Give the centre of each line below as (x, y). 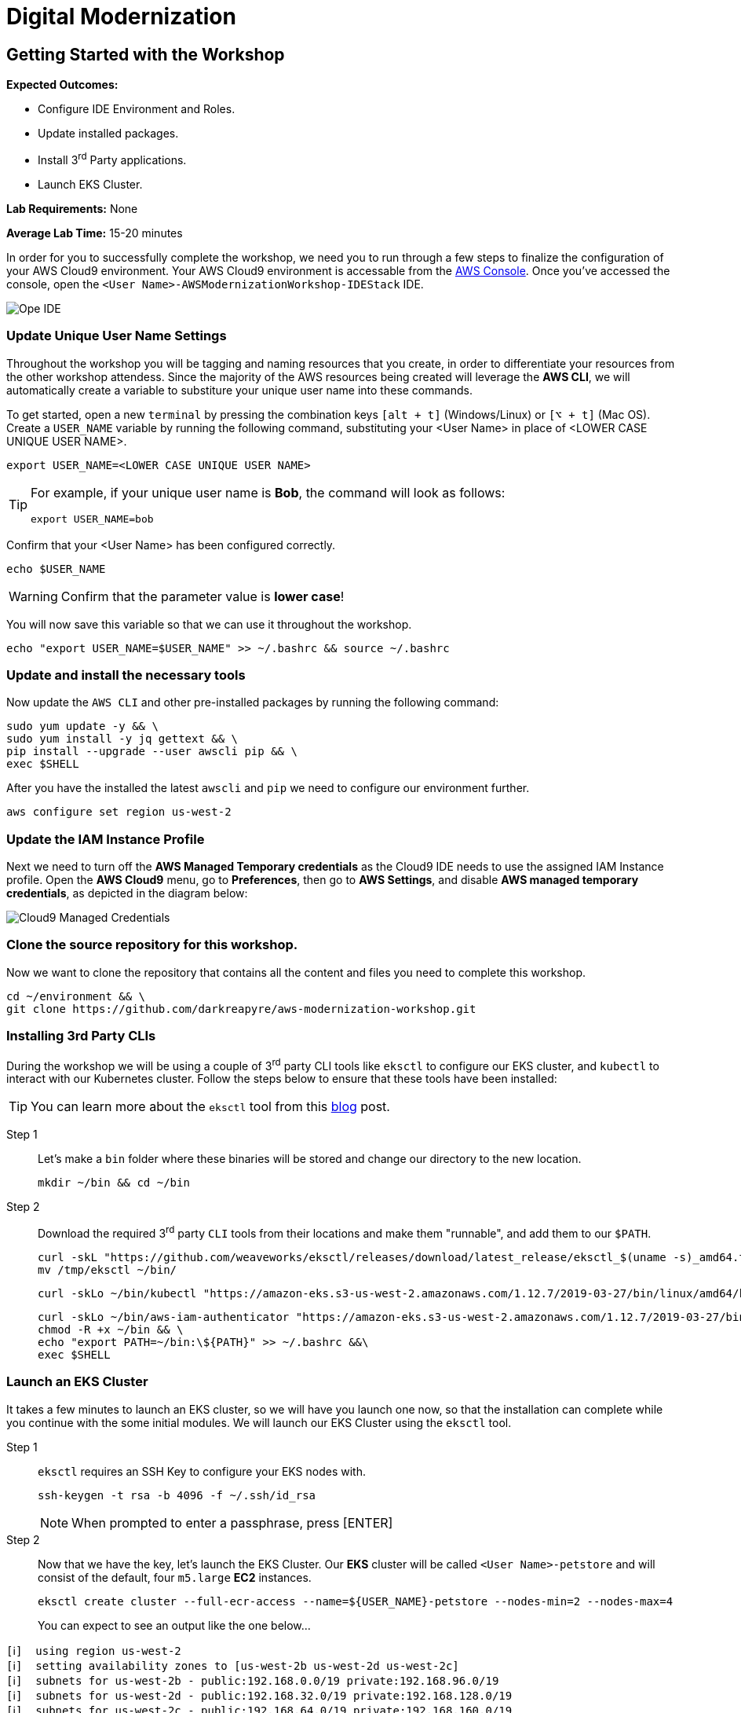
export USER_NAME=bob (92, 519)
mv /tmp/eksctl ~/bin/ (108, 1269)
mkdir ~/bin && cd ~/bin (114, 1183)
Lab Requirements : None (72, 208)
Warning (33, 596)
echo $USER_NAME (56, 569)
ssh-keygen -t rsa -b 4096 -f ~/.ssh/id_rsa (177, 1495)
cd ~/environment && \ (76, 996)
